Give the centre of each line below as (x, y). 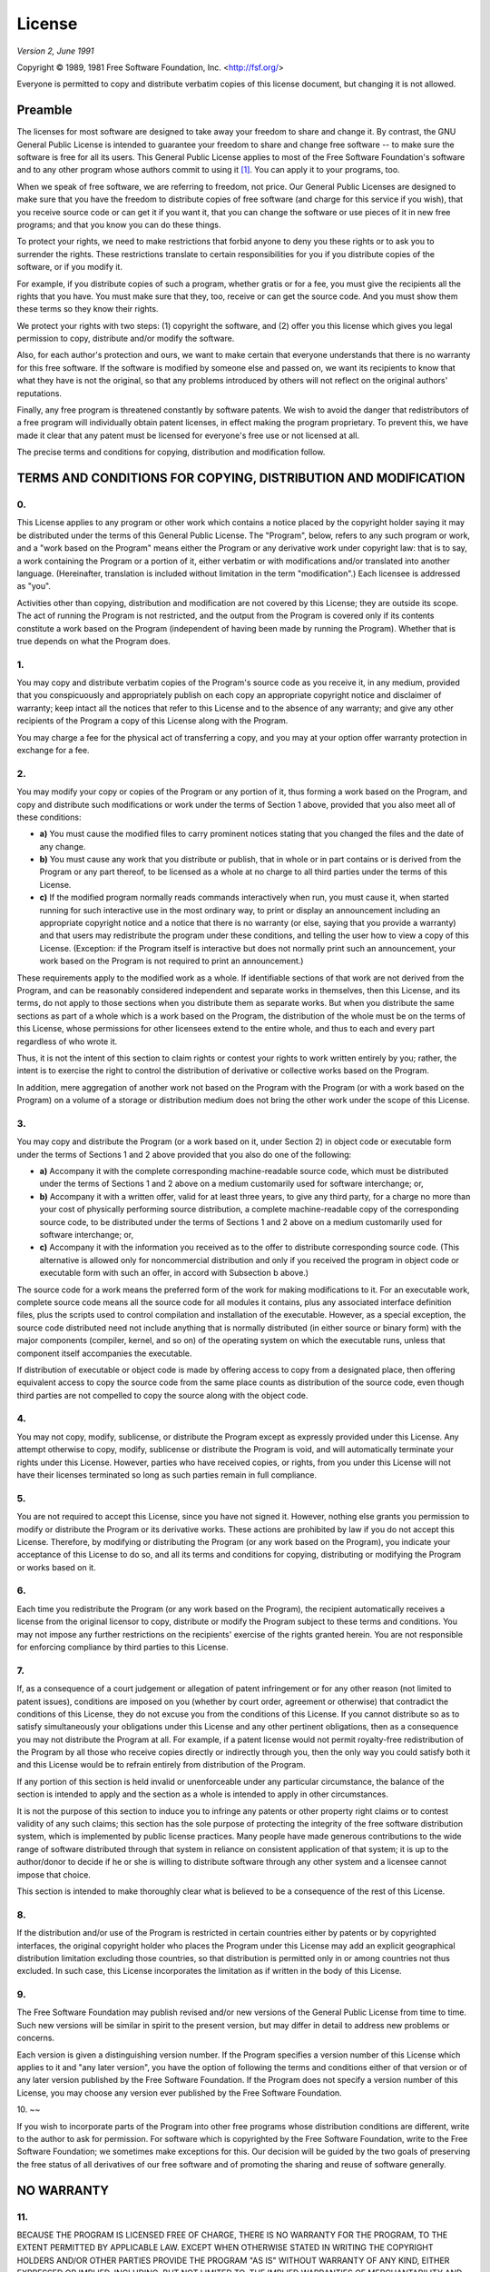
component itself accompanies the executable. (104, 1353)
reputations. (39, 393)
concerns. (36, 2038)
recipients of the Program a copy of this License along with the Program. (152, 721)
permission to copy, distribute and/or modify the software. (126, 339)
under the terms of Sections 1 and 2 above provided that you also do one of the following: (184, 1154)
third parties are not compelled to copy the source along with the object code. (162, 1395)
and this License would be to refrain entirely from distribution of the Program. (161, 1765)
